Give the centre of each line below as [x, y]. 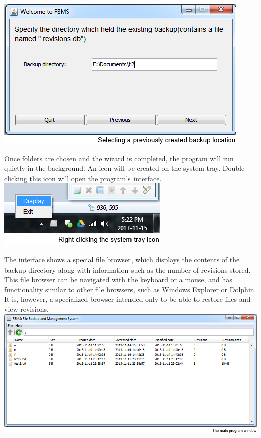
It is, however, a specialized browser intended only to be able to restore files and [127, 299]
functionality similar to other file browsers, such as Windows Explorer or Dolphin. [130, 289]
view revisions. [26, 309]
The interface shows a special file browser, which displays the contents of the [122, 259]
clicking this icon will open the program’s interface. [83, 178]
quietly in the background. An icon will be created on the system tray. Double [124, 168]
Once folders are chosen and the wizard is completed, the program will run [119, 158]
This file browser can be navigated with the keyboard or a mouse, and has [118, 279]
